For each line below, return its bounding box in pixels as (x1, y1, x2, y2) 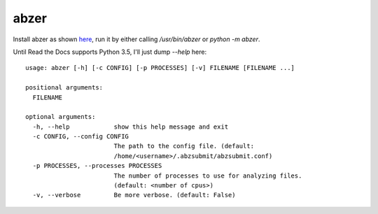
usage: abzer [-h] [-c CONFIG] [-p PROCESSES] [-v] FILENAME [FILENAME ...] (25, 64, 295, 72)
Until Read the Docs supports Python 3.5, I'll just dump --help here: (13, 48, 206, 56)
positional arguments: (25, 84, 104, 92)
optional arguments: (25, 113, 96, 121)
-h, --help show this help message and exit (32, 122, 229, 131)
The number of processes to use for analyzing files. (113, 171, 302, 180)
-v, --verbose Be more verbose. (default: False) (32, 191, 236, 199)
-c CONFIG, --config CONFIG (32, 133, 129, 141)
